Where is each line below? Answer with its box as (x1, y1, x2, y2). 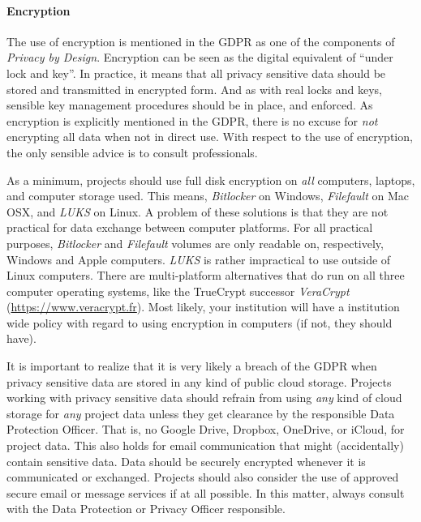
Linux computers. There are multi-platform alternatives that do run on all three (6, 267, 405, 284)
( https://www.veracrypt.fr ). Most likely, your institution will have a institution (6, 298, 400, 315)
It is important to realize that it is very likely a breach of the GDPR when (6, 357, 377, 374)
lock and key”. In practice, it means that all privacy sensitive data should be (6, 64, 386, 81)
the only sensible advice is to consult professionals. (6, 143, 258, 160)
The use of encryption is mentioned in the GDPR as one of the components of (6, 32, 395, 49)
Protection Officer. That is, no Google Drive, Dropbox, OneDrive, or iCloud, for (6, 421, 405, 438)
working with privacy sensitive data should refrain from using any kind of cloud (6, 389, 402, 406)
